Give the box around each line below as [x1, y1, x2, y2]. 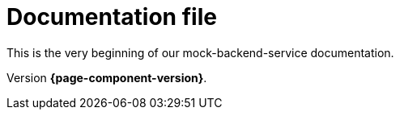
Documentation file [6, 3, 217, 31]
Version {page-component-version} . [6, 70, 207, 85]
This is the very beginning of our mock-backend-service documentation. [6, 45, 394, 60]
